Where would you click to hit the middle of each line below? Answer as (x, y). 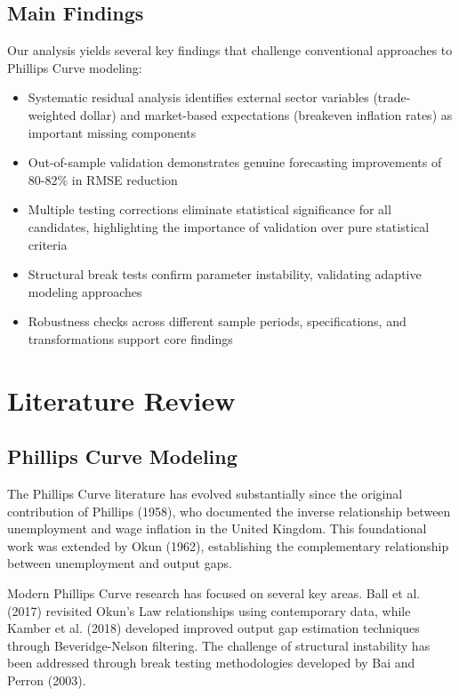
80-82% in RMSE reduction (103, 179)
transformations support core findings (130, 338)
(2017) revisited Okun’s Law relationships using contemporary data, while (209, 610)
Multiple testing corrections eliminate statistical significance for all (209, 209)
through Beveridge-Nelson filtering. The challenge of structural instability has (219, 645)
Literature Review (121, 400)
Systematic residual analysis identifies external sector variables (198, 97)
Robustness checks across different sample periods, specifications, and (217, 321)
